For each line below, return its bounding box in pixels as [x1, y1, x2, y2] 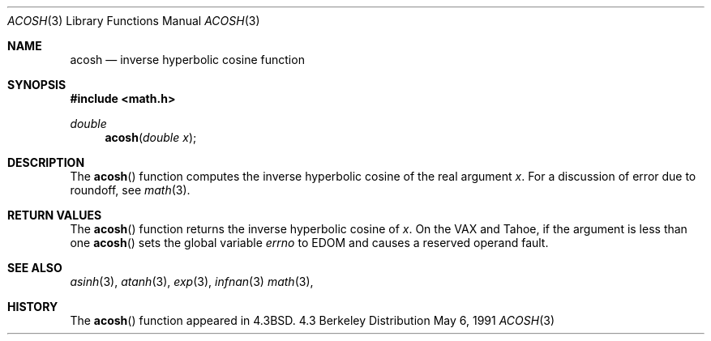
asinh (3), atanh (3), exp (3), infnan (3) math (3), [70, 275, 314, 288]
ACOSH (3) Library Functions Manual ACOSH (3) [7, 14, 260, 28]
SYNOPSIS [7, 78, 66, 92]
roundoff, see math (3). [70, 183, 191, 197]
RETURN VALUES [7, 208, 102, 222]
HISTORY [7, 300, 58, 313]
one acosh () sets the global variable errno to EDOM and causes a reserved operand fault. [70, 236, 549, 249]
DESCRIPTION [7, 156, 85, 169]
